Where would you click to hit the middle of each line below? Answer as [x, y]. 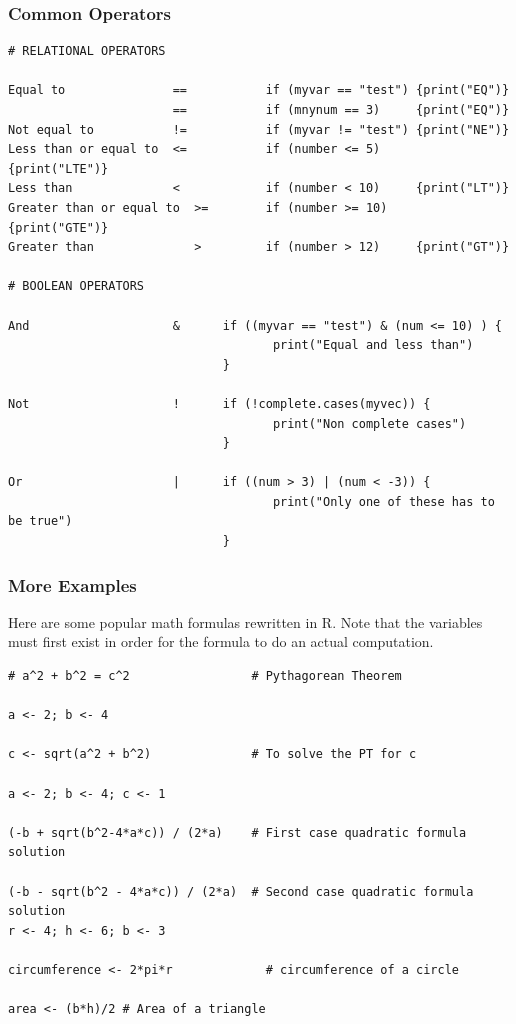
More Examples [72, 584]
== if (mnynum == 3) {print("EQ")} [341, 110]
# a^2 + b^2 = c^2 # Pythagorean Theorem [205, 676]
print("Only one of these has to [383, 501]
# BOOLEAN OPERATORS [76, 286]
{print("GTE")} [58, 227]
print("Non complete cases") [369, 423]
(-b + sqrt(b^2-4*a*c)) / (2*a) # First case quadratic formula [237, 832]
